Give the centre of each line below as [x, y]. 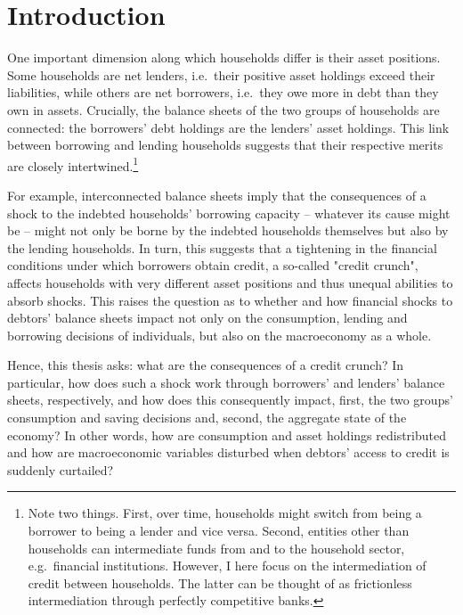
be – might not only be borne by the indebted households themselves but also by [228, 230]
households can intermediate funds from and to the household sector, [216, 548]
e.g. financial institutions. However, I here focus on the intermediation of [227, 566]
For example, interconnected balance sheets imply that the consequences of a [217, 195]
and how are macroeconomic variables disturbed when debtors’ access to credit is [228, 452]
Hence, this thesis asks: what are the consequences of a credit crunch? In [206, 365]
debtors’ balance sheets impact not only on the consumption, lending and [207, 318]
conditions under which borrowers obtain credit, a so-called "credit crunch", [213, 265]
